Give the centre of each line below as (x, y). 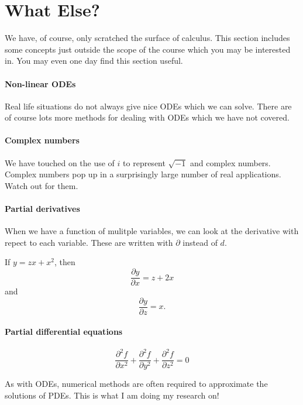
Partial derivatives (42, 209)
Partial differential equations (64, 332)
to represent (144, 162)
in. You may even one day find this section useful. (94, 61)
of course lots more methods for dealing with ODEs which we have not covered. (147, 117)
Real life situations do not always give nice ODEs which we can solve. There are (148, 106)
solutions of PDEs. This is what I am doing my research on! (112, 395)
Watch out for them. (42, 185)
